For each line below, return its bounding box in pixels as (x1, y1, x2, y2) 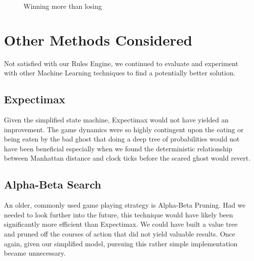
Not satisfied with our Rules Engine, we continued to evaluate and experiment (4, 58, 238, 68)
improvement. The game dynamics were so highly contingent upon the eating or (4, 124, 244, 134)
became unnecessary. (4, 248, 66, 258)
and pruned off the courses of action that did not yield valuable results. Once (4, 229, 235, 239)
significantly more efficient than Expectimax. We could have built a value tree (4, 219, 238, 229)
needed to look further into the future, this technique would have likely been (4, 209, 233, 219)
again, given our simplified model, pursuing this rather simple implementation (4, 238, 238, 248)
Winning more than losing (23, 1, 102, 11)
